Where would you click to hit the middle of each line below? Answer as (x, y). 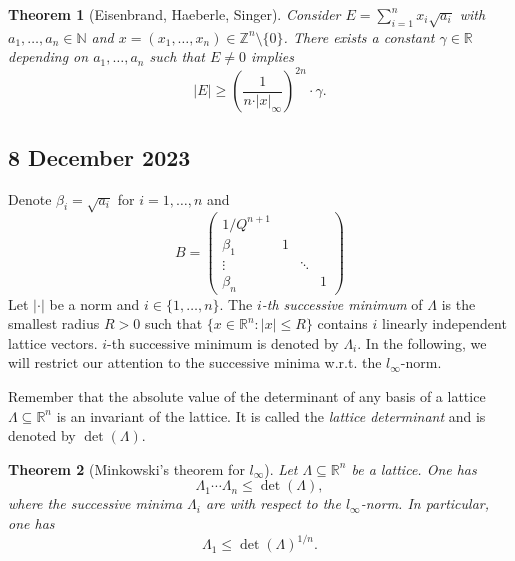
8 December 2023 (99, 156)
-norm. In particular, (425, 503)
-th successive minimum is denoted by (223, 342)
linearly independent (444, 323)
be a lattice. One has (414, 468)
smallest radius (54, 323)
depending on (48, 56)
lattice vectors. (53, 342)
